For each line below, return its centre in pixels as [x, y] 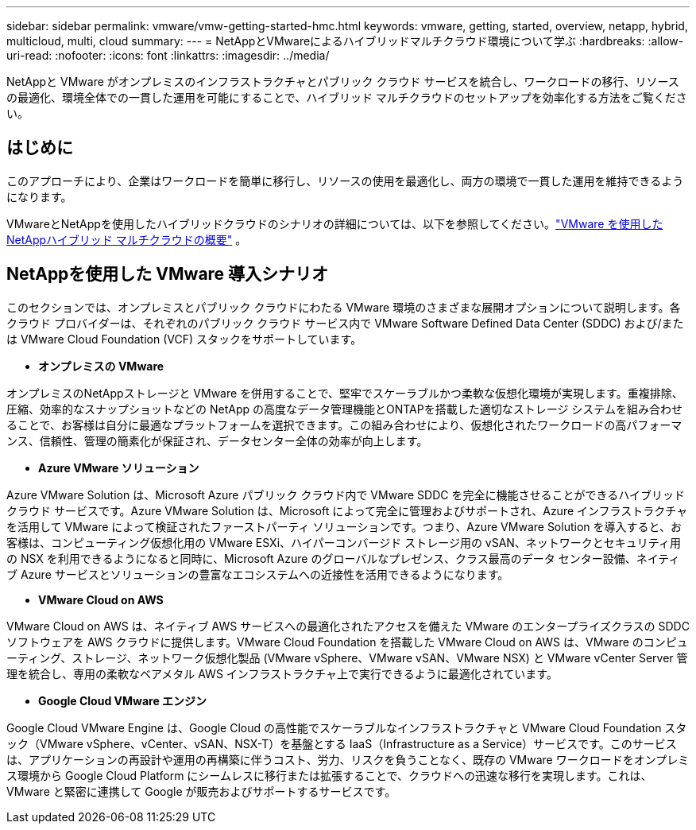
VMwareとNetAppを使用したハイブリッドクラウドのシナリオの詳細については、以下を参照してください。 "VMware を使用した [335, 223]
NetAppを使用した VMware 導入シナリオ [168, 274]
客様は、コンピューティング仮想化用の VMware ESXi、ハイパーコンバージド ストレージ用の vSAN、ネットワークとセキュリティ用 [344, 542]
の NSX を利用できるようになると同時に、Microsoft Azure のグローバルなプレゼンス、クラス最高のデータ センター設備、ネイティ [343, 558]
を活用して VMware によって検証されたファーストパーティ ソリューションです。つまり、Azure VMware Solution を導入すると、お [344, 526]
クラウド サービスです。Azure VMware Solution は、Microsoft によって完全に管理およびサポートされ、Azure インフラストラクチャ [347, 510]
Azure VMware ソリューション [119, 467]
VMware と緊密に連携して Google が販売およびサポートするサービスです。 [201, 791]
